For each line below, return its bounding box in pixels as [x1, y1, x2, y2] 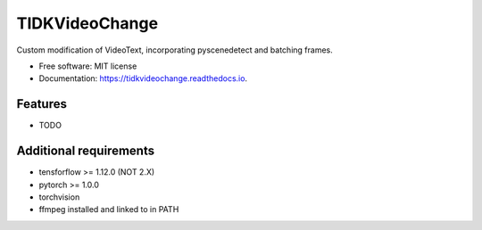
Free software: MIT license [38, 61, 137, 71]
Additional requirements [16, 144, 155, 159]
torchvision [38, 192, 80, 202]
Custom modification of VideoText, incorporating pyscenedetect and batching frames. [16, 45, 334, 55]
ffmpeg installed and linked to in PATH [38, 204, 179, 215]
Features [16, 96, 67, 111]
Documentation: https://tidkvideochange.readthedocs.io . [38, 73, 248, 84]
